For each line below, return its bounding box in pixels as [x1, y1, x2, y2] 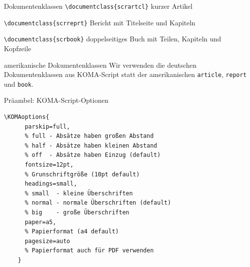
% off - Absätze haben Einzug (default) [24, 152, 161, 159]
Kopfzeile [4, 43, 31, 53]
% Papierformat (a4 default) [24, 228, 119, 235]
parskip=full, [24, 123, 71, 130]
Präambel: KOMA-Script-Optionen [4, 95, 108, 105]
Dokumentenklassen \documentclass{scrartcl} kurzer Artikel [4, 1, 193, 11]
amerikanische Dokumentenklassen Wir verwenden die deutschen [4, 59, 197, 70]
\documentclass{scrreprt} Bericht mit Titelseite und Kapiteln [4, 17, 196, 27]
